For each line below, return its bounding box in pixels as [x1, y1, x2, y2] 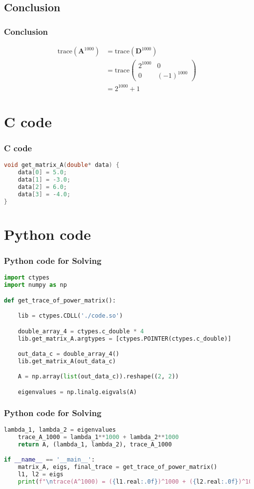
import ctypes [4, 274, 50, 281]
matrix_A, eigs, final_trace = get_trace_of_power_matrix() [18, 464, 217, 471]
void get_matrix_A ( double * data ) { [4, 162, 120, 169]
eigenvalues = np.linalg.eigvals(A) [18, 388, 137, 396]
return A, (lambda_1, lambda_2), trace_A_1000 [18, 441, 172, 448]
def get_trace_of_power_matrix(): [4, 297, 116, 304]
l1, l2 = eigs [18, 471, 63, 478]
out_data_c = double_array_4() [18, 350, 120, 358]
